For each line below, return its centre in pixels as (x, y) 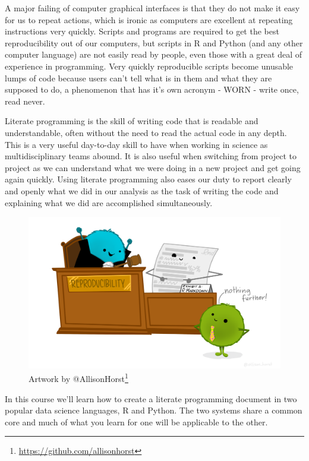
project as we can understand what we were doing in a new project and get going (153, 167)
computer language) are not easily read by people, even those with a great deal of (154, 54)
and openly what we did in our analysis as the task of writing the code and (142, 190)
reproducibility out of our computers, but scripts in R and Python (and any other (154, 42)
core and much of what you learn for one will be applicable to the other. (136, 421)
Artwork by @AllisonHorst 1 (78, 378)
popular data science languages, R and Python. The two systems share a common (154, 410)
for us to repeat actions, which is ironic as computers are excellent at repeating (149, 19)
